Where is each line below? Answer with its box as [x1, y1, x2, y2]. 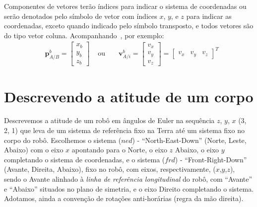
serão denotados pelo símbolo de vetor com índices [4, 10, 157, 21]
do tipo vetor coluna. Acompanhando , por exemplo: [4, 30, 164, 40]
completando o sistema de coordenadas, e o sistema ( [4, 154, 165, 164]
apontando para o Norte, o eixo [71, 144, 167, 155]
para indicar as [186, 10, 232, 21]
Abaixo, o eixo [175, 144, 219, 155]
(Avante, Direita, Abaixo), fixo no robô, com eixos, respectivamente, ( [4, 164, 216, 174]
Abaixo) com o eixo [4, 144, 64, 155]
